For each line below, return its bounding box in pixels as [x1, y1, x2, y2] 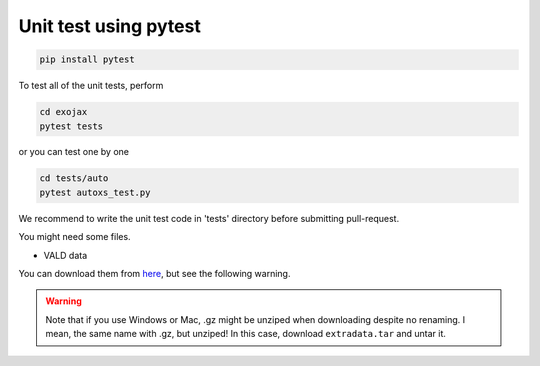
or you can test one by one [18, 146, 130, 158]
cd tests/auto [39, 173, 109, 184]
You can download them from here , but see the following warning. [18, 268, 291, 280]
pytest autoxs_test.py [39, 186, 151, 198]
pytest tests [39, 120, 104, 132]
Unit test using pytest [18, 15, 202, 37]
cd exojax [39, 106, 88, 118]
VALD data [43, 249, 88, 261]
